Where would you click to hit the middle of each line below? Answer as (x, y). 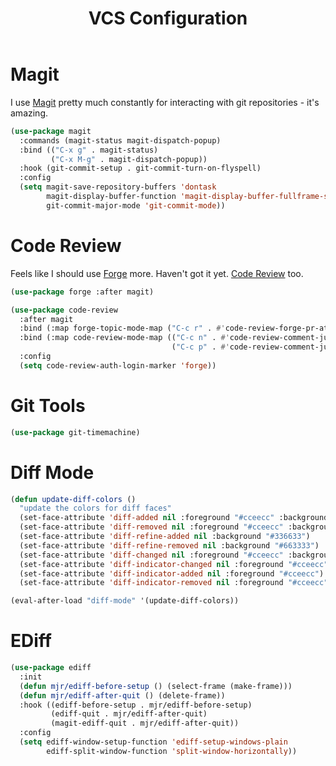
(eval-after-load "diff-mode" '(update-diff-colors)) (125, 601)
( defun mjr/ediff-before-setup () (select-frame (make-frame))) (156, 686)
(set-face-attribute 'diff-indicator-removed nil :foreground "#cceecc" (174, 583)
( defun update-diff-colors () (73, 499)
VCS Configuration (168, 18)
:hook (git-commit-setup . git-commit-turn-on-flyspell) (140, 168)
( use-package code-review (64, 310)
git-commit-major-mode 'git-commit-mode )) (136, 205)
